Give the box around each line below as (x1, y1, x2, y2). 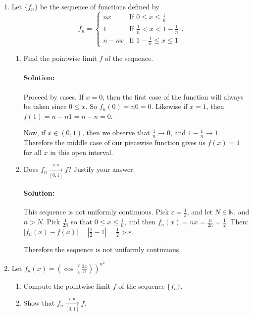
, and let (187, 207, 213, 217)
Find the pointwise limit (23, 53, 97, 63)
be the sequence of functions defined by (40, 1, 159, 11)
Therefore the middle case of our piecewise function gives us (23, 137, 205, 148)
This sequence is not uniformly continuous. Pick (23, 207, 169, 217)
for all (23, 147, 42, 157)
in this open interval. (50, 147, 113, 157)
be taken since (23, 101, 67, 111)
